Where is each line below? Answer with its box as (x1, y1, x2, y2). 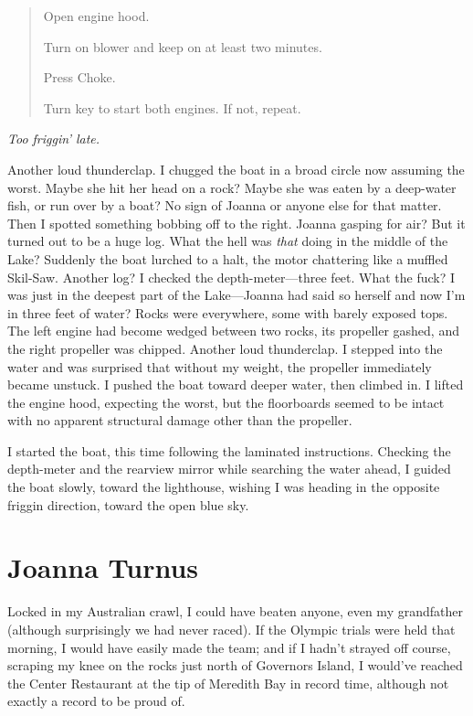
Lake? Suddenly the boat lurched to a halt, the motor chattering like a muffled (7, 249, 448, 268)
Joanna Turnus (7, 549, 199, 586)
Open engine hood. (43, 6, 150, 25)
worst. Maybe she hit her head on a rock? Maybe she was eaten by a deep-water (7, 177, 457, 197)
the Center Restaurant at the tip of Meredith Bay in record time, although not (7, 673, 449, 692)
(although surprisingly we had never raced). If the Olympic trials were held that (7, 619, 456, 638)
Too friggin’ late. (7, 129, 100, 148)
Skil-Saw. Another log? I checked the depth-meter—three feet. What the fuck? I (7, 267, 456, 286)
